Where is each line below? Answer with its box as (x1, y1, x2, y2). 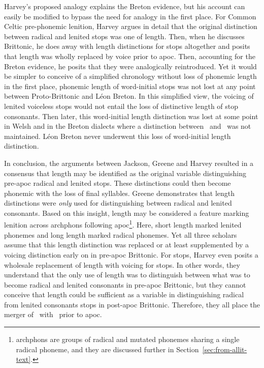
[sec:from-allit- (202, 344, 247, 354)
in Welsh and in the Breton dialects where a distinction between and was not (4, 121, 251, 131)
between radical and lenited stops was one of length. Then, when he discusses (4, 31, 245, 41)
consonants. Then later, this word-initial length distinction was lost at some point (4, 110, 258, 121)
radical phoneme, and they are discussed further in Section (16, 344, 199, 354)
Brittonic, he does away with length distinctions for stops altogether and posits (4, 41, 250, 51)
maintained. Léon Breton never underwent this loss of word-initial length (4, 130, 231, 141)
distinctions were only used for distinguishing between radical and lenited (4, 197, 232, 208)
